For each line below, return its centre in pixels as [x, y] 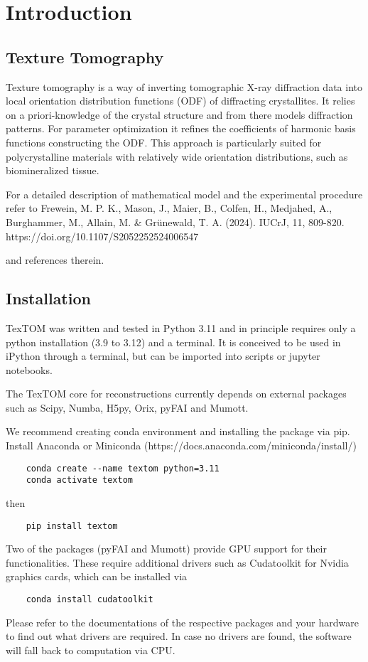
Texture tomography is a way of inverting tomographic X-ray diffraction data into [184, 86]
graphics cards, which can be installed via [97, 576]
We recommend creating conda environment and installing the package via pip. [178, 431]
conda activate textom [79, 480]
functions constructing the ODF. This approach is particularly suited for [164, 142]
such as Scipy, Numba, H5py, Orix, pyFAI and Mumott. [127, 407]
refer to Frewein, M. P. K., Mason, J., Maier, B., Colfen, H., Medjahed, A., [169, 208]
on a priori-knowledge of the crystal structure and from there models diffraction [179, 114]
